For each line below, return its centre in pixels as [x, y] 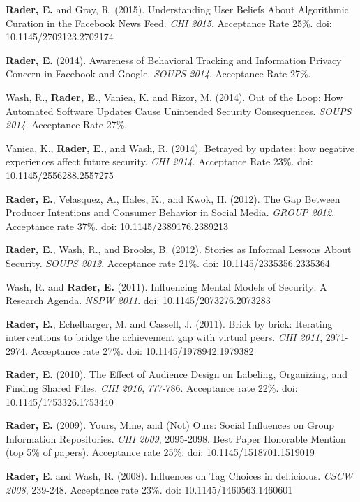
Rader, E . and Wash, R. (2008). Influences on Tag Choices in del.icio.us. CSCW [179, 476]
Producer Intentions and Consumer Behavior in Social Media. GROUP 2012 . [170, 212]
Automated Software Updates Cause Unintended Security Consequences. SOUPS [179, 111]
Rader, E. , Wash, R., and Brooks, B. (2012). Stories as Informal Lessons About [179, 249]
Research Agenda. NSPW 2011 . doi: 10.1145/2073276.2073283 [138, 300]
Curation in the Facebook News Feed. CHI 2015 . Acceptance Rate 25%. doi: [169, 23]
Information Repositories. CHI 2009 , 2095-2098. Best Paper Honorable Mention [176, 438]
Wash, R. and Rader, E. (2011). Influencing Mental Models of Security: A [166, 286]
